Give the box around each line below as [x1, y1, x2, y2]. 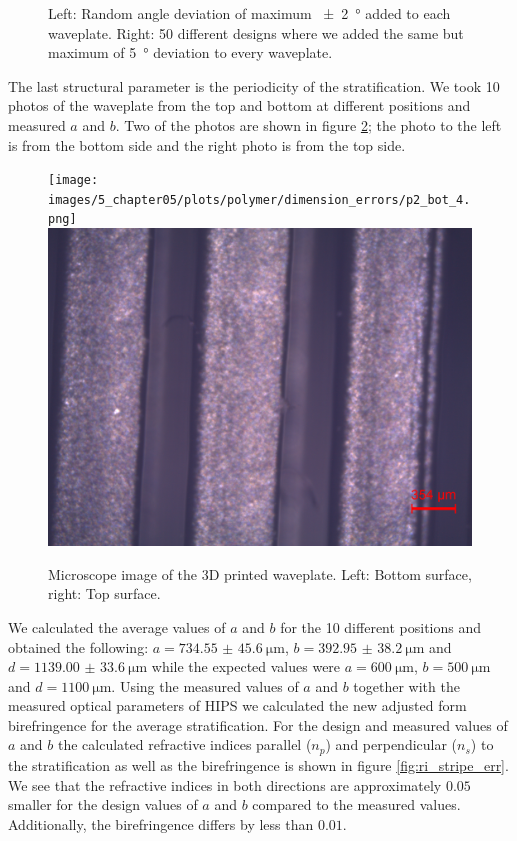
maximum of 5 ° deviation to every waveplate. [48, 42, 333, 63]
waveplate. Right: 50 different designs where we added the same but [48, 22, 464, 43]
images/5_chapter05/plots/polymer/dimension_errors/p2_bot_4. [48, 192, 471, 207]
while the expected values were [151, 656, 341, 677]
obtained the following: [8, 636, 149, 657]
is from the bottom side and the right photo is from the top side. [8, 134, 406, 155]
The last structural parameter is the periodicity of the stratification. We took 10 [8, 75, 500, 96]
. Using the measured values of [111, 675, 299, 696]
